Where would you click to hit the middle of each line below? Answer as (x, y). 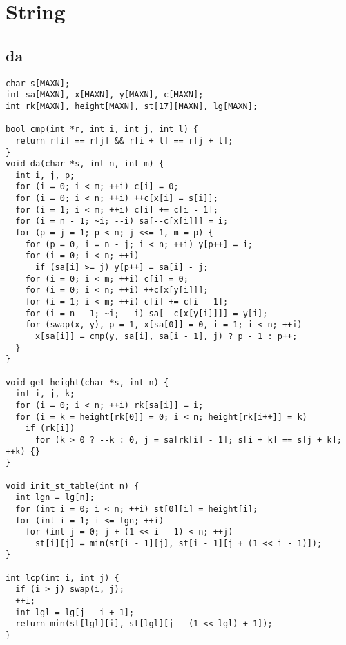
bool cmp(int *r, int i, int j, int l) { (102, 129)
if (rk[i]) (50, 429)
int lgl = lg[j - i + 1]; (75, 612)
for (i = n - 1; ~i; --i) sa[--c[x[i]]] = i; (122, 221)
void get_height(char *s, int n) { (87, 382)
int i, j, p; (45, 175)
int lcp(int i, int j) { (63, 578)
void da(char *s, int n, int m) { (85, 164)
